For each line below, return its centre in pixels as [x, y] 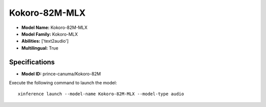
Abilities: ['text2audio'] [45, 41]
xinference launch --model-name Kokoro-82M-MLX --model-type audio [101, 94]
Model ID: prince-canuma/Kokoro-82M [61, 74]
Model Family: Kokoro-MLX [50, 34]
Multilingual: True [40, 48]
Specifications [32, 62]
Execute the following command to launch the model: [63, 83]
